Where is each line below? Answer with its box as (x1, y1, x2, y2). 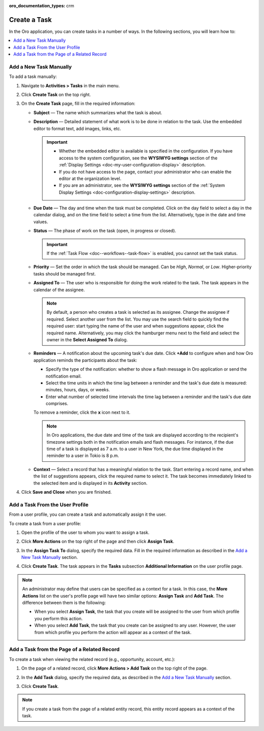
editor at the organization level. (59, 176, 122, 181)
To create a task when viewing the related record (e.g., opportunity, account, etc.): (9, 656, 176, 662)
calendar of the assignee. (33, 287, 85, 293)
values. (33, 219, 48, 225)
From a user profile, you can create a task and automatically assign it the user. (9, 511, 167, 517)
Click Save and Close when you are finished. (21, 489, 112, 495)
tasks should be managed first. (33, 271, 96, 277)
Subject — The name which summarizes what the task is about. (33, 109, 162, 115)
